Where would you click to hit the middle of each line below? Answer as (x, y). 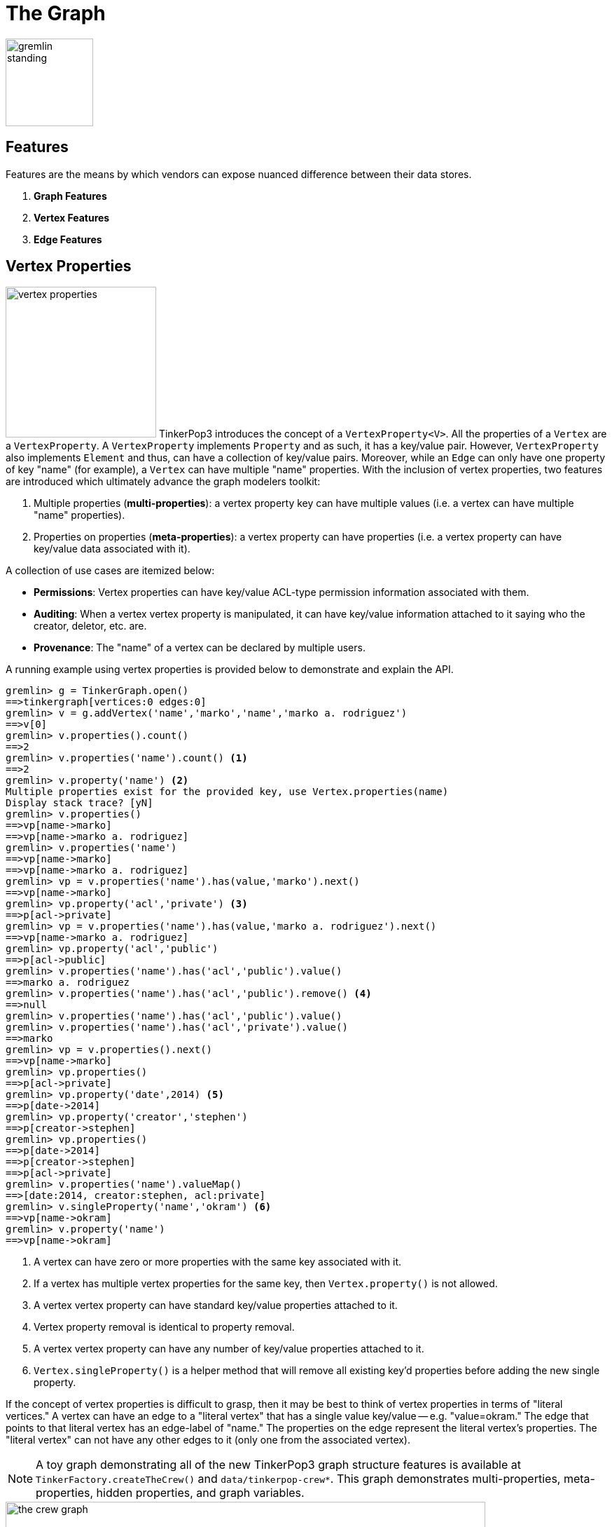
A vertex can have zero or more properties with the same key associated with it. (218, 1262)
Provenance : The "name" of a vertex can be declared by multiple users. (200, 648)
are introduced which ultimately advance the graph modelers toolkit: (163, 482)
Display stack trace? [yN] (79, 803)
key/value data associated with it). (112, 549)
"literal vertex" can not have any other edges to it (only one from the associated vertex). (208, 1440)
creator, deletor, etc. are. (90, 626)
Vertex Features (72, 217)
